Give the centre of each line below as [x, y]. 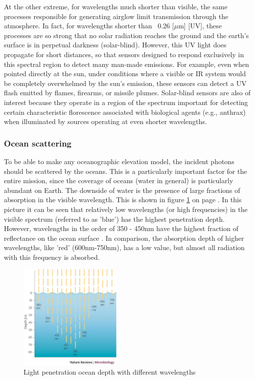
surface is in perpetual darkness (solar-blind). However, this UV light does [115, 45]
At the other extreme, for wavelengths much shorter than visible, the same [116, 6]
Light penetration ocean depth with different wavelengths [110, 371]
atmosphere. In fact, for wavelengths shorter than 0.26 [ [89, 26]
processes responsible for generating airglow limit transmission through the [116, 16]
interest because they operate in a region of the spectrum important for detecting [126, 102]
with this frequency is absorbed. [52, 257]
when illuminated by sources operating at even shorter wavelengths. [105, 121]
